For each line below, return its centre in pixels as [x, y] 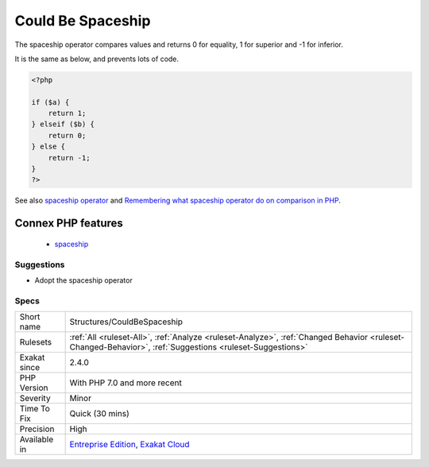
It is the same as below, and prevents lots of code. [97, 59]
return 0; [67, 135]
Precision [37, 429]
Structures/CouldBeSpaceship [126, 322]
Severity [35, 399]
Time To [35, 409]
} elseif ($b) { [63, 124]
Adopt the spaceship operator [83, 280]
